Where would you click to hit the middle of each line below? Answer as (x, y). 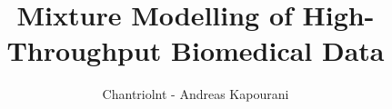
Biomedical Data (278, 50)
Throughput (84, 50)
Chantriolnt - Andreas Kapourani (196, 94)
